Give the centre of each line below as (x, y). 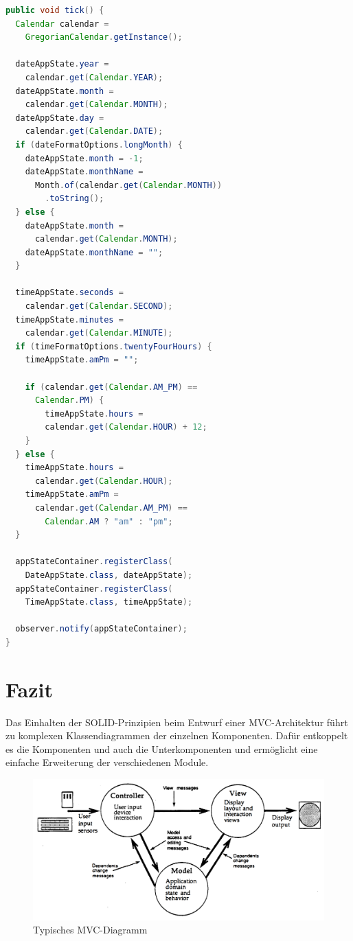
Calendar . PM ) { (69, 400)
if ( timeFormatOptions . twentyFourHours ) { (114, 346)
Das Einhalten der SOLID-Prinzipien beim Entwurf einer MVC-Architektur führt (177, 722)
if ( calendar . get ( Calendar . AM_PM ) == (111, 387)
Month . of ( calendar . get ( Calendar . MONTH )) (128, 185)
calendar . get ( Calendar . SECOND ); (99, 306)
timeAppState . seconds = (69, 293)
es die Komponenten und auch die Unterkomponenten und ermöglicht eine (162, 748)
